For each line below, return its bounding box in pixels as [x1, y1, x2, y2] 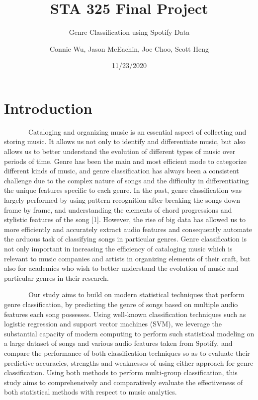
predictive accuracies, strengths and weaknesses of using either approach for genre [4, 357, 254, 368]
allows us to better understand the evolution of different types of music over [4, 146, 236, 157]
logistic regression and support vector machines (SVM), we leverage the [4, 319, 222, 329]
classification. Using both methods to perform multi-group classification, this [4, 367, 238, 378]
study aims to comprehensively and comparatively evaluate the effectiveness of [4, 377, 243, 387]
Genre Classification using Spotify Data [69, 27, 190, 37]
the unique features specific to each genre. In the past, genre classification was [4, 185, 242, 195]
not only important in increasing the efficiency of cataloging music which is [4, 243, 233, 253]
